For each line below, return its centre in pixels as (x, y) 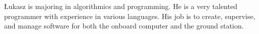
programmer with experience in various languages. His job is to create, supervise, (130, 16)
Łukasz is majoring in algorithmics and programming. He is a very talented (121, 6)
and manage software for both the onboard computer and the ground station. (124, 26)
